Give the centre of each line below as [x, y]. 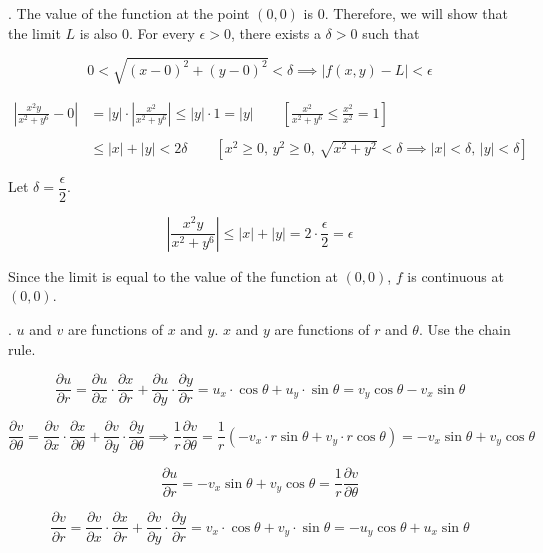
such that [391, 32]
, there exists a [275, 32]
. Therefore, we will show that [416, 13]
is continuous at [455, 275]
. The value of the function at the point [129, 13]
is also [98, 32]
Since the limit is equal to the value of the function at [173, 275]
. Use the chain [464, 329]
